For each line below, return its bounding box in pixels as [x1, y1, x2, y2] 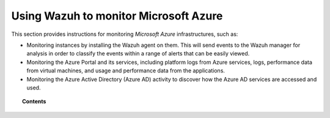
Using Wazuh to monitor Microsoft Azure [11, 9, 223, 23]
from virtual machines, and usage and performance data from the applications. [26, 67, 226, 74]
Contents [22, 98, 46, 105]
